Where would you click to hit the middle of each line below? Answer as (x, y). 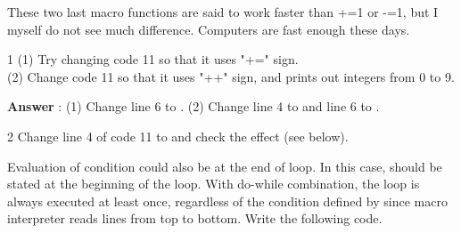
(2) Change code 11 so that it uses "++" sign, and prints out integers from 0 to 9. (231, 76)
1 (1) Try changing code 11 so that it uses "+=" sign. (153, 59)
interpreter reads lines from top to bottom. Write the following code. (195, 218)
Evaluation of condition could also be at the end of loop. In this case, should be (225, 166)
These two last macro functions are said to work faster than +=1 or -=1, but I (223, 12)
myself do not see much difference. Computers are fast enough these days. (209, 29)
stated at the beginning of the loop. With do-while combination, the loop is (214, 184)
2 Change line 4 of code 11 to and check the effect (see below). (178, 136)
